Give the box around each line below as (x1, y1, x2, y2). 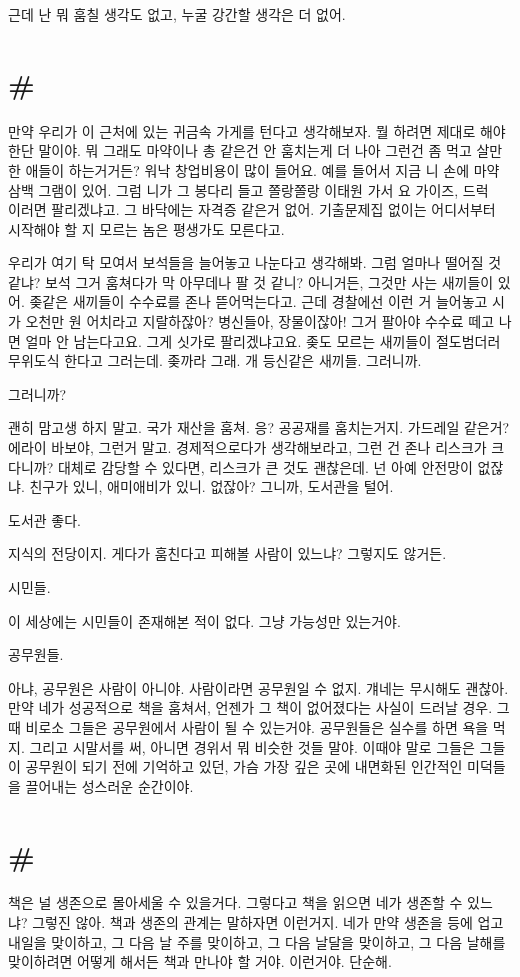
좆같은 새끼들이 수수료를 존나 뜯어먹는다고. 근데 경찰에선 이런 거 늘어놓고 (29, 291, 488, 312)
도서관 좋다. (8, 509, 81, 530)
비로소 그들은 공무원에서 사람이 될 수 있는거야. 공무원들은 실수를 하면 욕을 (25, 716, 489, 737)
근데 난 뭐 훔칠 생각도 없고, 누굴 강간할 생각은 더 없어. (8, 4, 346, 24)
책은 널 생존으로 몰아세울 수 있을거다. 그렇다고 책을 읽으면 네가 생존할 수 (8, 892, 463, 913)
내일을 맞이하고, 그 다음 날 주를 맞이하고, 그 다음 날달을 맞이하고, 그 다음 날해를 (8, 931, 506, 952)
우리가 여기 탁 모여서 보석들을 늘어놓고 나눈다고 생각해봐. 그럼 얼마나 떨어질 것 (8, 252, 502, 273)
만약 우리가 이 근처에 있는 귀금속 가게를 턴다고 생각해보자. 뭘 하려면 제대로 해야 (8, 120, 506, 141)
